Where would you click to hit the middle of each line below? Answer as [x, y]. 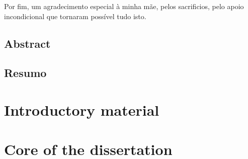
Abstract [27, 43]
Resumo [25, 73]
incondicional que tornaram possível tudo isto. [75, 16]
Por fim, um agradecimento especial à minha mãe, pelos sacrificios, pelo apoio [124, 6]
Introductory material [82, 109]
